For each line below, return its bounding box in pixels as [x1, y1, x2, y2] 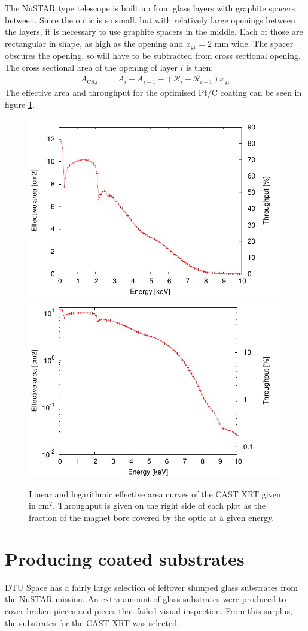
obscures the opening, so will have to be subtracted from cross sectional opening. [5, 49, 301, 62]
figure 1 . [5, 98, 35, 110]
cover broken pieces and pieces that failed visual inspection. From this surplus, [5, 604, 292, 617]
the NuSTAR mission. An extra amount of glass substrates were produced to [5, 593, 286, 605]
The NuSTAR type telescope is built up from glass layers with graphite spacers [5, 2, 295, 14]
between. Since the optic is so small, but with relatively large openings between [5, 13, 295, 26]
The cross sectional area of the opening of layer [5, 61, 178, 73]
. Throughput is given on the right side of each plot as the [52, 499, 266, 512]
